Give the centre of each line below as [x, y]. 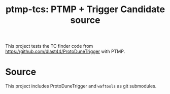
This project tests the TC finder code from [49, 46]
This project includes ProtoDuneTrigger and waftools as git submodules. [81, 86]
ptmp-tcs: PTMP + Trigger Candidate [85, 9]
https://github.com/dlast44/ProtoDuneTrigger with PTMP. [65, 51]
